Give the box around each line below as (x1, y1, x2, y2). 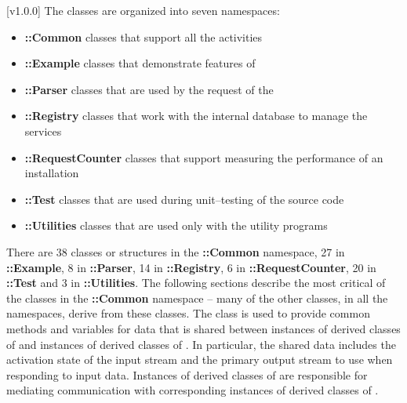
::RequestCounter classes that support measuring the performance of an (24, 149, 383, 165)
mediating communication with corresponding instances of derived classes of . (6, 382, 379, 398)
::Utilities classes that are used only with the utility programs (24, 217, 328, 234)
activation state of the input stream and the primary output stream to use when (6, 351, 393, 368)
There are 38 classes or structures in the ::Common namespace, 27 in (6, 243, 345, 260)
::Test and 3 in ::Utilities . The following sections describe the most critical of (6, 274, 386, 291)
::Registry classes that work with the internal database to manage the (24, 107, 368, 124)
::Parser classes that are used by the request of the (24, 81, 274, 97)
